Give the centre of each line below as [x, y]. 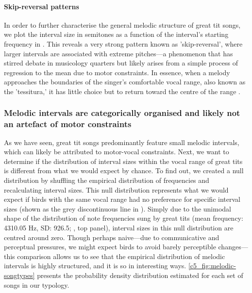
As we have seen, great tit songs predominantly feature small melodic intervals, [122, 142]
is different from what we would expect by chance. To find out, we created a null [124, 171]
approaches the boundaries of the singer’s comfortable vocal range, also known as [125, 82]
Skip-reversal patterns [42, 6]
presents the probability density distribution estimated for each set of [140, 275]
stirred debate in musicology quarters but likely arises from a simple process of [121, 63]
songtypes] [19, 275]
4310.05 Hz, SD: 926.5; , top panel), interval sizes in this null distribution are [119, 228]
